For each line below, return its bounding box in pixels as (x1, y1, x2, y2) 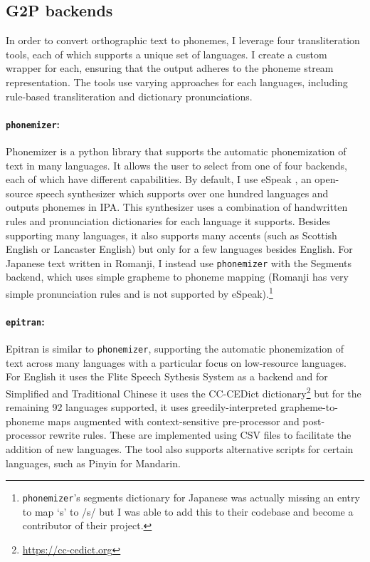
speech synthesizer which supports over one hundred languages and (36, 185, 329, 200)
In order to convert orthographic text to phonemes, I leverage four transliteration (6, 33, 360, 48)
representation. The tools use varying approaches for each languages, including (6, 74, 348, 89)
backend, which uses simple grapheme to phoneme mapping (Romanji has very (6, 269, 349, 284)
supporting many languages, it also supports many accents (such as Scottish (6, 227, 337, 242)
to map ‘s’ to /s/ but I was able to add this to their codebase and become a (22, 504, 354, 519)
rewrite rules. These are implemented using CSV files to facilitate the (49, 427, 351, 442)
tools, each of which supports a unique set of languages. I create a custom (6, 46, 327, 61)
